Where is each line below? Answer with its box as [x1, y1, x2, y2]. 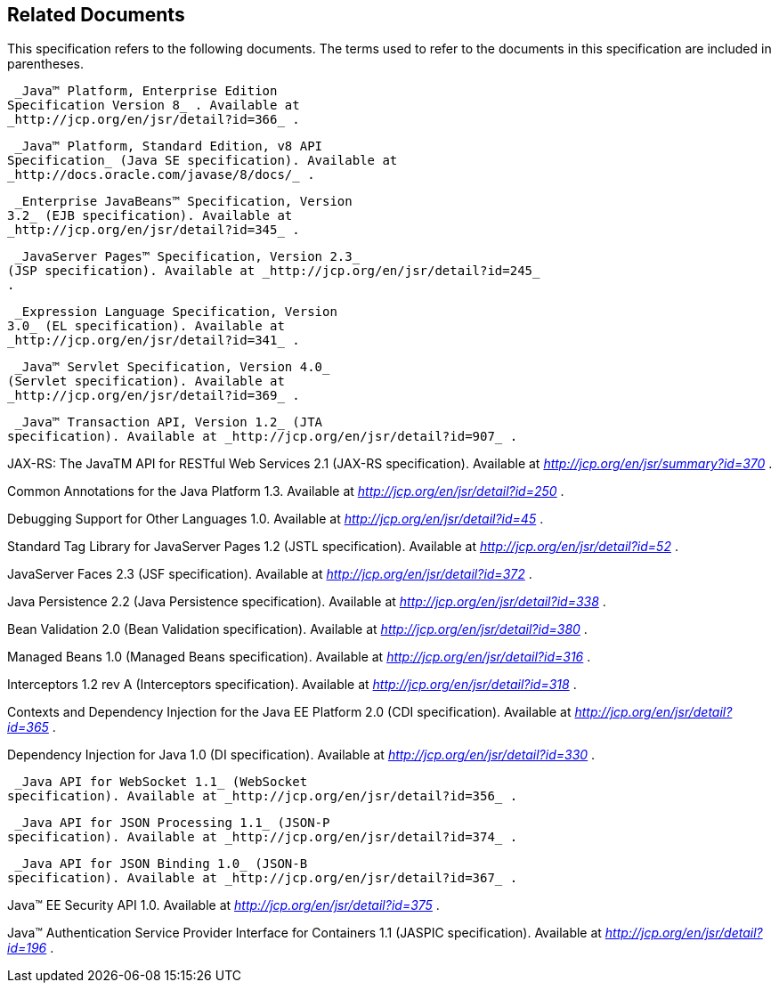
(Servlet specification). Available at [7, 374, 285, 389]
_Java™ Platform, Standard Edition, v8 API [14, 139, 323, 154]
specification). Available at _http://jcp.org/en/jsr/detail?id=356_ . [7, 789, 518, 804]
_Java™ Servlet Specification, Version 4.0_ [14, 360, 330, 375]
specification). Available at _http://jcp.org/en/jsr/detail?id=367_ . [7, 871, 518, 886]
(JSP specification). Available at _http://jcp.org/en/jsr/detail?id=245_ [7, 264, 540, 279]
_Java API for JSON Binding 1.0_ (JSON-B [14, 856, 308, 872]
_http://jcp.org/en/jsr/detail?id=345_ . [7, 223, 300, 238]
